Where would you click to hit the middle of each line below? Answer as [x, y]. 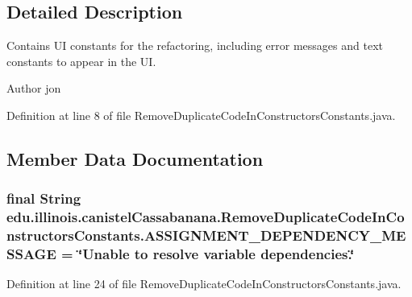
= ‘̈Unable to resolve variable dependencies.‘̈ [208, 254]
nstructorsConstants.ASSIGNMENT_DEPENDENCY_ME [206, 235]
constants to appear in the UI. [81, 61]
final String [44, 198]
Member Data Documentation [135, 158]
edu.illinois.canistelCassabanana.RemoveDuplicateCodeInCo [206, 217]
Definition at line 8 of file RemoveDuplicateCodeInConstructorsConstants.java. [201, 115]
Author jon [34, 88]
